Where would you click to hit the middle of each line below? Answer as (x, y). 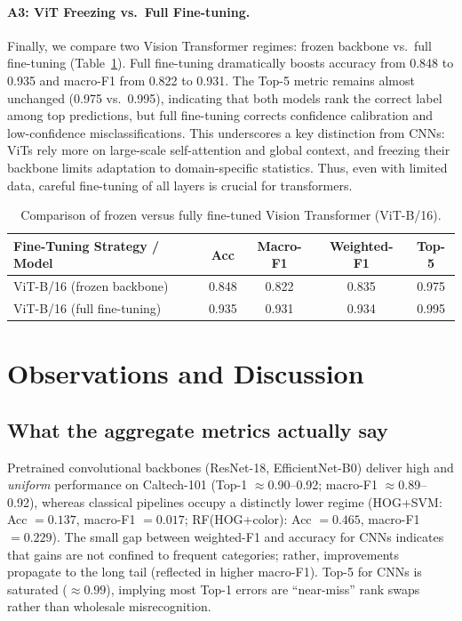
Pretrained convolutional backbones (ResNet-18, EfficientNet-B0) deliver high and (231, 467)
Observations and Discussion (186, 373)
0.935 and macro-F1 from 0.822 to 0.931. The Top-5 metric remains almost (211, 80)
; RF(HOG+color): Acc (248, 519)
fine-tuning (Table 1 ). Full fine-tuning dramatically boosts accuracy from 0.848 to (231, 63)
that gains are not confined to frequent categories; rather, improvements (203, 554)
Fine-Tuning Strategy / (87, 245)
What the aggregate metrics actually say (198, 429)
